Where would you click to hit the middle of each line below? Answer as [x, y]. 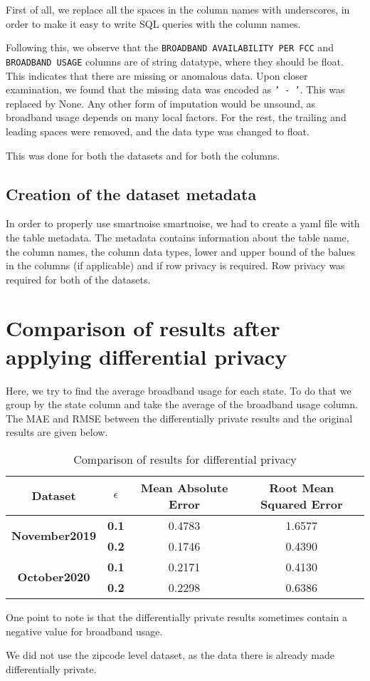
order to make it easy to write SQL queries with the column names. [153, 23]
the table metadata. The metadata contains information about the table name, [178, 237]
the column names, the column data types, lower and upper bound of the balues [181, 251]
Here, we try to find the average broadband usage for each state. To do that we [179, 390]
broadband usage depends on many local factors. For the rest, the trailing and [176, 117]
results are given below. [57, 432]
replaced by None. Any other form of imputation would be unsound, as [161, 103]
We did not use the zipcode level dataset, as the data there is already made [170, 655]
